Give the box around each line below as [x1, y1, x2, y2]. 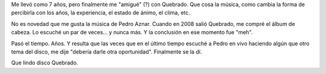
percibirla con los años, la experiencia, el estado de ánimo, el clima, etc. [11, 9, 190, 16]
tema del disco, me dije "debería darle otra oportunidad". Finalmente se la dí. [11, 48, 202, 55]
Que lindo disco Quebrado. [11, 59, 78, 66]
